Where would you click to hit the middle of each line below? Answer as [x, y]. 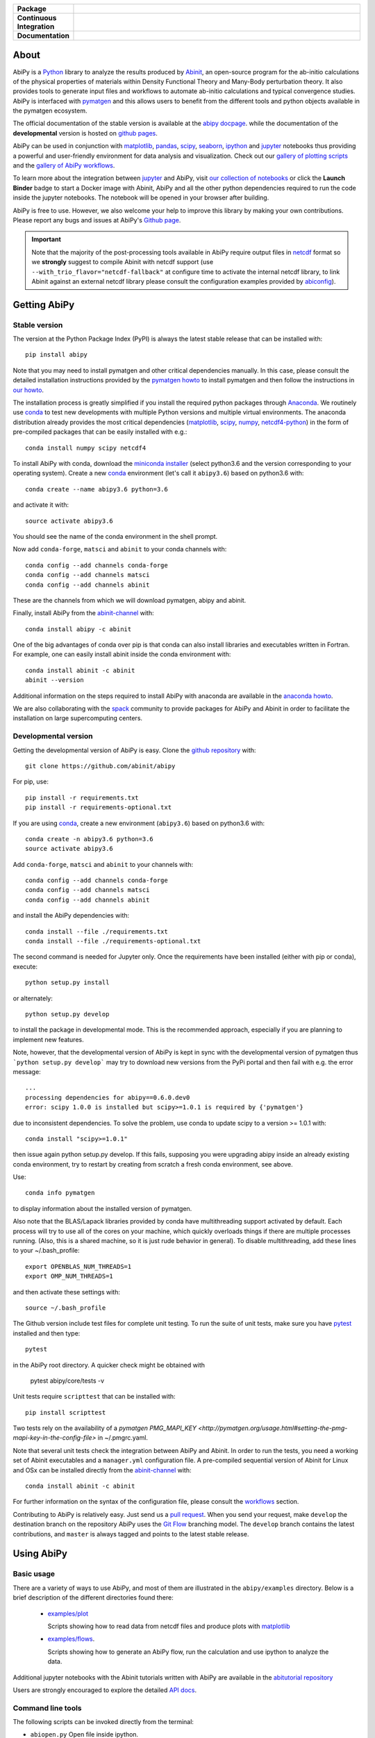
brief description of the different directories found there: [93, 1598]
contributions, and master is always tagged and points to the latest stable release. [131, 1534]
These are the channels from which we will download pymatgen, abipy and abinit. [130, 600]
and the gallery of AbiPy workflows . [64, 165]
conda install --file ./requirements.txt [97, 931]
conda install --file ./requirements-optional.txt [113, 941]
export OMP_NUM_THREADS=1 [69, 1276]
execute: [25, 966]
